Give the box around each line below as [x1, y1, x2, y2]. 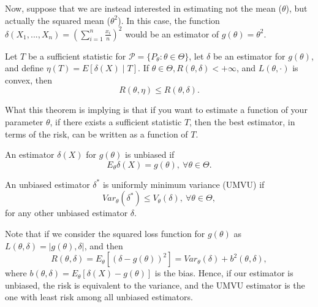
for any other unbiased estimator [5, 206, 128, 219]
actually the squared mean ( [5, 14, 111, 26]
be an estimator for [213, 49, 286, 62]
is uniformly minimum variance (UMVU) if [102, 177, 265, 190]
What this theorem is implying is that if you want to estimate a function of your [5, 103, 308, 116]
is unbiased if [125, 148, 175, 161]
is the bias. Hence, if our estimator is [154, 266, 293, 279]
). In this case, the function [118, 14, 220, 26]
